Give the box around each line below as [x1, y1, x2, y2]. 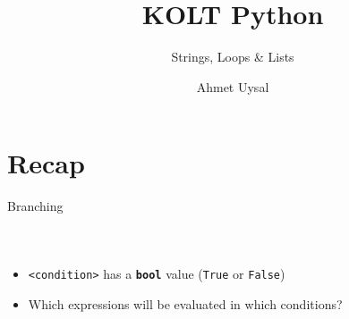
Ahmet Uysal [196, 77, 269, 96]
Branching [7, 197, 64, 215]
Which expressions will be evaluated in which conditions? [28, 294, 343, 313]
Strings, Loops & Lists [171, 47, 294, 66]
